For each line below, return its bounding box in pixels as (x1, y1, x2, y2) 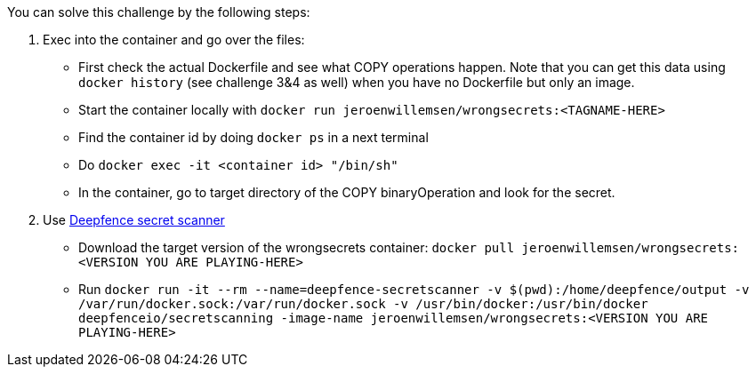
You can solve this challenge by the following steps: (7, 4, 310, 20)
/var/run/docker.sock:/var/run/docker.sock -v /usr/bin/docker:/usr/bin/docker (78, 297, 648, 311)
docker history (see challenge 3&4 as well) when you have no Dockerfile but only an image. (78, 75, 635, 90)
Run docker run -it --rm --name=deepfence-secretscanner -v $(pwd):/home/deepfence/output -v (78, 282, 750, 297)
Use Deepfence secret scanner (43, 212, 225, 227)
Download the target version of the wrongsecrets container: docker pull (78, 240, 515, 255)
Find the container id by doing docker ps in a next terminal (78, 130, 429, 145)
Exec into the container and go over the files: (43, 32, 305, 47)
